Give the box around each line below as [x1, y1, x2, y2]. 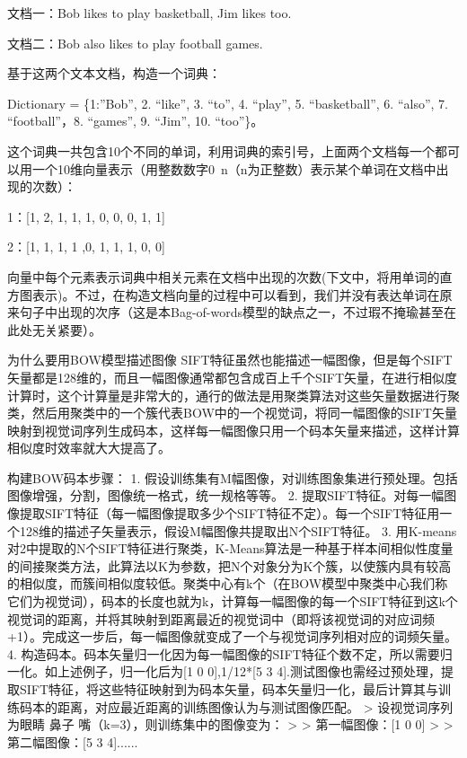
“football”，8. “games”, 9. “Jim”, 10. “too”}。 [7, 111, 264, 130]
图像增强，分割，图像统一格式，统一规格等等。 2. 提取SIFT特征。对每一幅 [7, 486, 445, 505]
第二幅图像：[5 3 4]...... [7, 732, 138, 751]
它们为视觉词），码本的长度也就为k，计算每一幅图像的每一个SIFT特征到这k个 [7, 592, 458, 611]
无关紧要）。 [31, 320, 101, 339]
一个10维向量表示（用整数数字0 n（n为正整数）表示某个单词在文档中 [31, 159, 436, 178]
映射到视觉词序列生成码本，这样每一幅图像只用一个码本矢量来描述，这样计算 [7, 420, 460, 439]
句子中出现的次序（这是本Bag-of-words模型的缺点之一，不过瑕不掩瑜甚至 [19, 303, 445, 322]
